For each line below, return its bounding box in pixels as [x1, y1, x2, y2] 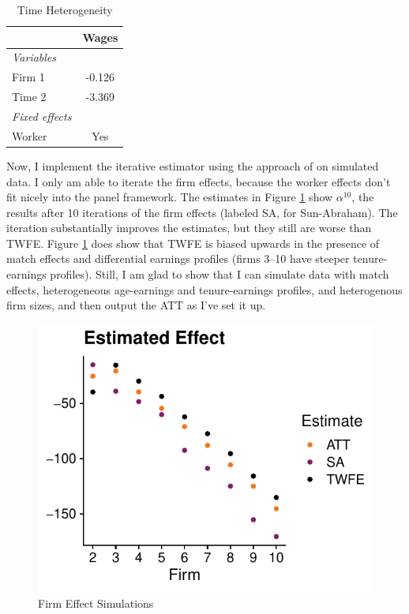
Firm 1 [12, 69, 45, 85]
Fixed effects [12, 107, 72, 124]
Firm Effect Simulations [38, 594, 154, 611]
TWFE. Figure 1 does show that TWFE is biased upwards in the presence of [6, 234, 380, 251]
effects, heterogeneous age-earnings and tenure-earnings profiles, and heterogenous [6, 281, 403, 298]
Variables [12, 49, 57, 66]
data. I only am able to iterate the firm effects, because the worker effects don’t [6, 173, 391, 189]
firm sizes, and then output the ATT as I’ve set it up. [6, 297, 266, 313]
